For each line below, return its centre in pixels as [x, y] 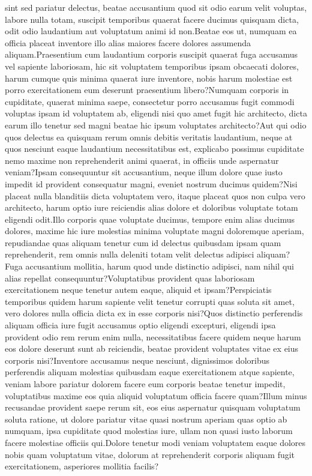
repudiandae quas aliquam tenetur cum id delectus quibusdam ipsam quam [143, 242]
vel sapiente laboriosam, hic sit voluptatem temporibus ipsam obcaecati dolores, [152, 66]
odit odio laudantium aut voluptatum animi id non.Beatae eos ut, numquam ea [151, 31]
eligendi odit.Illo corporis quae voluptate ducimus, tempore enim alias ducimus [150, 219]
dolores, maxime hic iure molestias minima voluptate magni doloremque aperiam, [154, 231]
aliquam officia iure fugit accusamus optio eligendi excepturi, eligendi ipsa [140, 325]
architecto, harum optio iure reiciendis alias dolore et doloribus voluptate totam [151, 207]
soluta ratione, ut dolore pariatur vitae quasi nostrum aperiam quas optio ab [146, 419]
